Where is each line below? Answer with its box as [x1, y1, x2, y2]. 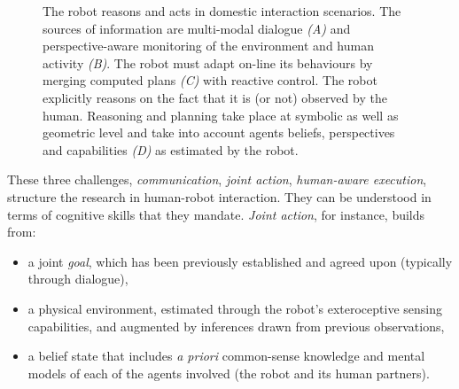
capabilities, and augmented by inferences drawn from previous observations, [27, 316, 445, 335]
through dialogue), [27, 269, 128, 288]
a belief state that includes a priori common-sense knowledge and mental [27, 346, 425, 365]
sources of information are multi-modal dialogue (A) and [43, 19, 351, 37]
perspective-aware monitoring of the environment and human [43, 36, 374, 55]
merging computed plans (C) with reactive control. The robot [43, 71, 377, 89]
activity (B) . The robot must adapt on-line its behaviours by [43, 53, 373, 72]
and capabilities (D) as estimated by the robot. [43, 140, 299, 159]
